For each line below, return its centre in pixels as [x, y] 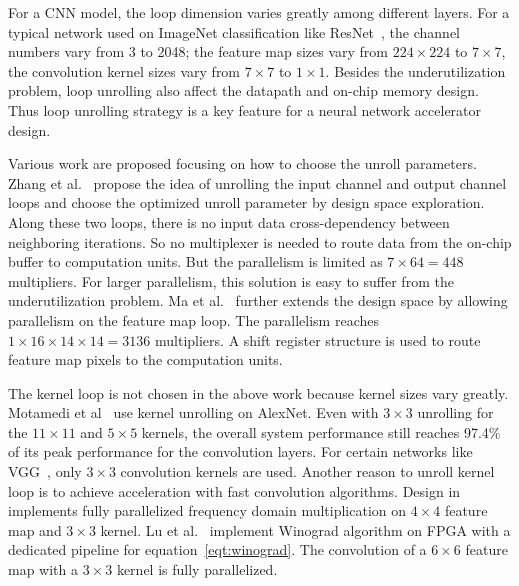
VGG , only [45, 471]
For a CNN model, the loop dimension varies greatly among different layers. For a [259, 12]
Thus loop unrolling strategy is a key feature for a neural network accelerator [245, 109]
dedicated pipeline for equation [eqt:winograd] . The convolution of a [217, 549]
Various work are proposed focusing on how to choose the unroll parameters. [242, 163]
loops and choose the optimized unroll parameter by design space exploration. [246, 202]
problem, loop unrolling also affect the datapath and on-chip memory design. [243, 90]
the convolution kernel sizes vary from [124, 70]
